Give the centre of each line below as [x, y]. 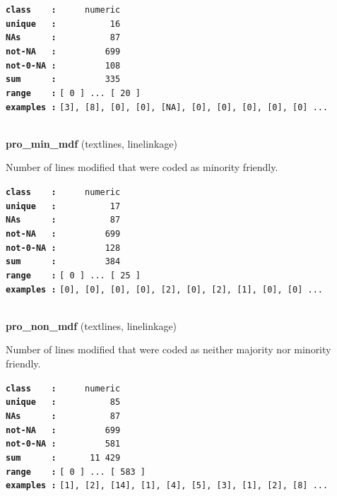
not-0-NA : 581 [63, 444]
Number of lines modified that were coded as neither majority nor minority [168, 349]
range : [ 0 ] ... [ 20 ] [73, 93]
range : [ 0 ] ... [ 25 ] [73, 275]
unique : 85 [63, 402]
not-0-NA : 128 [63, 248]
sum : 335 [63, 79]
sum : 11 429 [63, 457]
